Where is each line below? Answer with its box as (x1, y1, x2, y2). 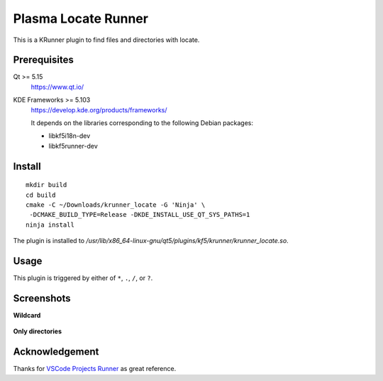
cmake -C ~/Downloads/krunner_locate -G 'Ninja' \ (26, 200, 206, 209)
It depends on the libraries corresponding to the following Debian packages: (30, 119, 253, 127)
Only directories (13, 327, 62, 336)
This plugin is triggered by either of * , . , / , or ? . (13, 274, 153, 282)
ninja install (26, 220, 74, 229)
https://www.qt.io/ (30, 82, 84, 91)
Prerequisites (13, 54, 74, 66)
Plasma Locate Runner (13, 11, 149, 26)
